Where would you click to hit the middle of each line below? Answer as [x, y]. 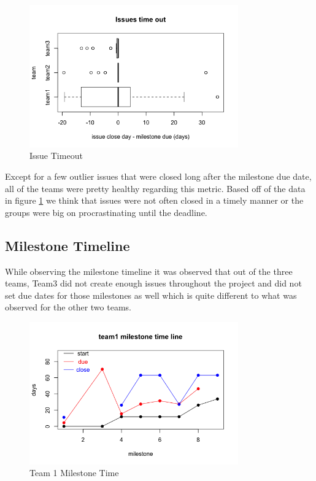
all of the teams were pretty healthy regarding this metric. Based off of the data [155, 188]
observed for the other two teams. [68, 307]
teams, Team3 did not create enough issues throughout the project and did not [153, 283]
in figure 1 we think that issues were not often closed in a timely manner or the [154, 200]
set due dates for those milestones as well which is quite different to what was [151, 295]
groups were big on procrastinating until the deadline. [106, 212]
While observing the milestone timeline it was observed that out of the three [149, 271]
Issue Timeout [56, 156]
